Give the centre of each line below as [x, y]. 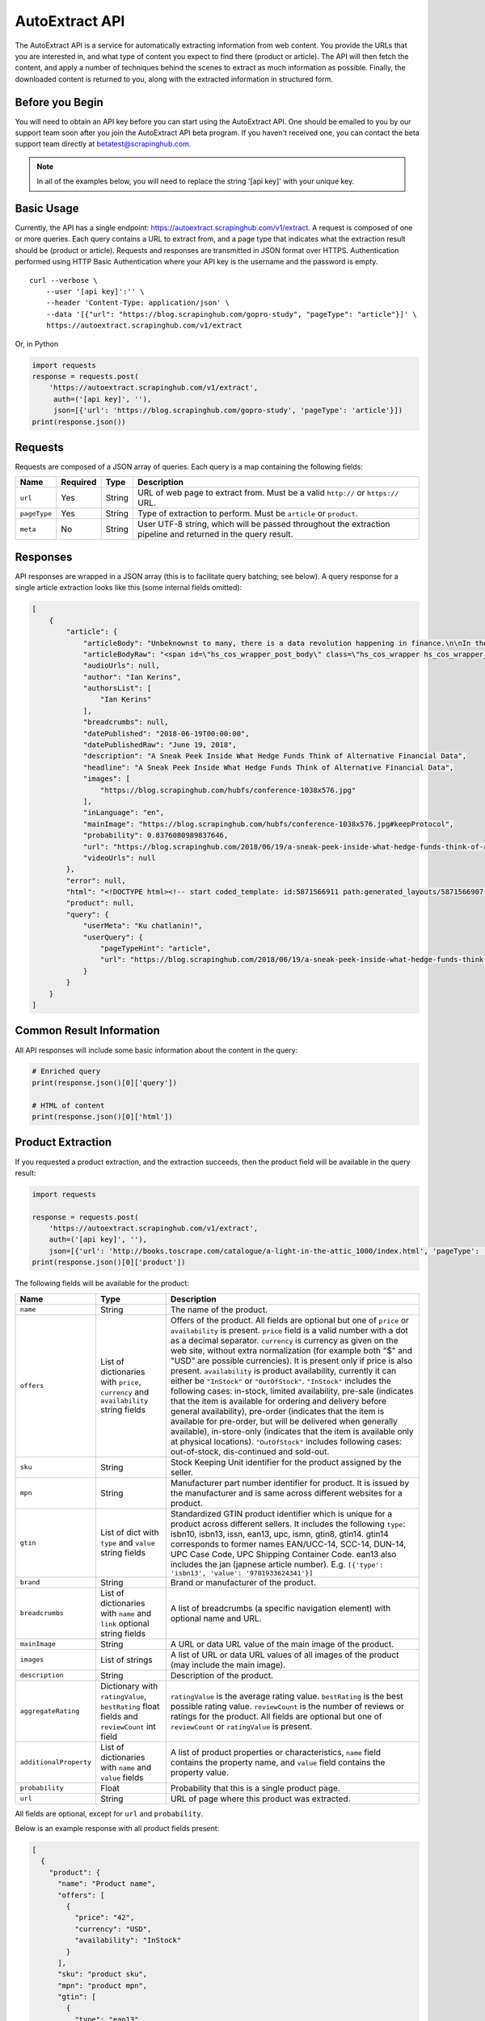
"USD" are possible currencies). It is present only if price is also [291, 1361]
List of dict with [130, 1533]
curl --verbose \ [63, 280]
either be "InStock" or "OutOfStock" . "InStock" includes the [281, 1381]
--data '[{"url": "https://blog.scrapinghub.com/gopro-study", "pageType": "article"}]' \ [232, 314]
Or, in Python [37, 344]
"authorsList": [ [117, 688]
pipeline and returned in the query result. [215, 534]
